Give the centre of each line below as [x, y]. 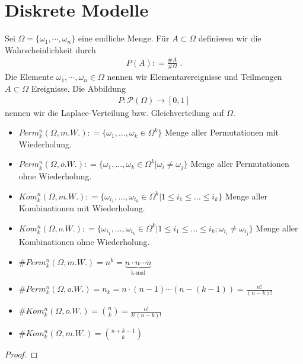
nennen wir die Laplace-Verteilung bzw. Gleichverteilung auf [114, 112]
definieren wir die [230, 38]
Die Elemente [29, 77]
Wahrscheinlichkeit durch [50, 49]
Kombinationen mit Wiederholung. [82, 208]
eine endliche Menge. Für [124, 38]
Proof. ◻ [21, 354]
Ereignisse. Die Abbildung [78, 88]
